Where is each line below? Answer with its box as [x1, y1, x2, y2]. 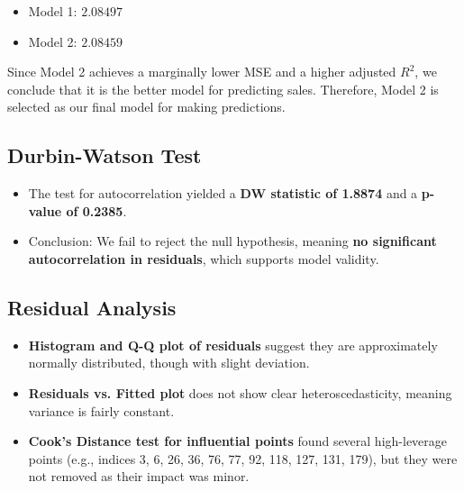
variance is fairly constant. [28, 401, 175, 420]
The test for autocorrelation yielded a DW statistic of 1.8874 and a [28, 184, 418, 203]
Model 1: [28, 2, 77, 20]
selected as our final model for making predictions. [7, 97, 286, 116]
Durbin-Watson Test [7, 141, 202, 169]
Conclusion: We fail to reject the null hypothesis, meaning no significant [28, 232, 437, 250]
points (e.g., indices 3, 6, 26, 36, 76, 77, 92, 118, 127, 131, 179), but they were [28, 449, 458, 468]
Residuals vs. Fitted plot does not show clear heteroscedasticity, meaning [28, 383, 452, 402]
